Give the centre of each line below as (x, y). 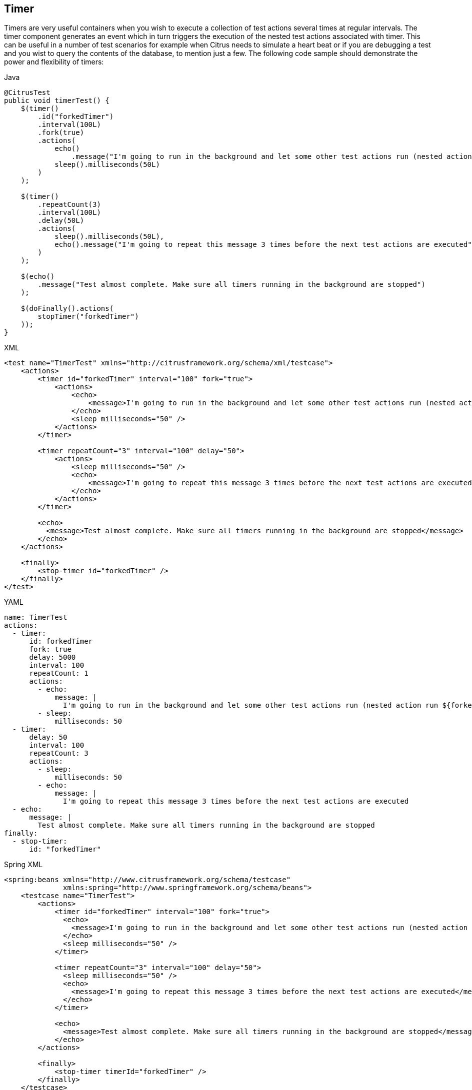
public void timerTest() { (57, 101)
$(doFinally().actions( (67, 309)
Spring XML (23, 865)
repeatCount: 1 (59, 673)
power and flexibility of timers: (54, 62)
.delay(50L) (61, 221)
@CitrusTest (27, 93)
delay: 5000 (52, 657)
